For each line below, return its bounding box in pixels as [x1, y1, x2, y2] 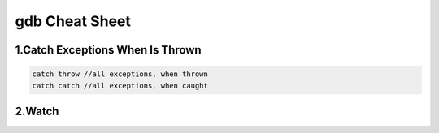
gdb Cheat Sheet [15, 12, 132, 30]
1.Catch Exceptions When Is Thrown [15, 43, 202, 57]
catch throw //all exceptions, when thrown [32, 70, 209, 79]
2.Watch [15, 104, 59, 118]
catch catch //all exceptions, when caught [32, 81, 209, 90]
